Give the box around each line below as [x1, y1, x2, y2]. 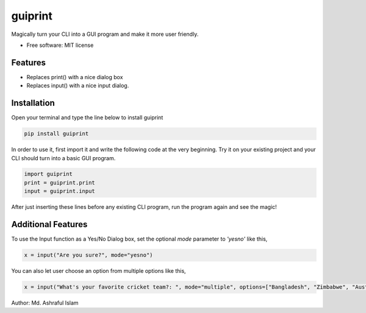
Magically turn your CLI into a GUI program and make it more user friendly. [11, 30, 199, 38]
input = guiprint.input [24, 188, 96, 195]
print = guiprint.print [24, 179, 96, 186]
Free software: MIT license [26, 41, 94, 49]
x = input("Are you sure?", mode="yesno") [24, 251, 153, 259]
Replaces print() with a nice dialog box [26, 73, 123, 80]
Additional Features [11, 219, 88, 230]
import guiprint [24, 171, 73, 178]
